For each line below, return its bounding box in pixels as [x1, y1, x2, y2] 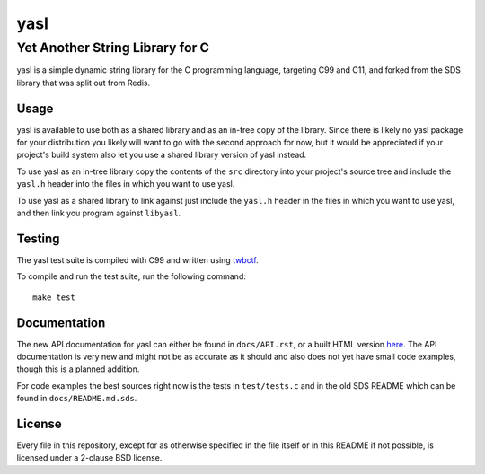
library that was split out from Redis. [16, 77, 151, 88]
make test [32, 292, 75, 303]
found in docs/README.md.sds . [16, 393, 137, 404]
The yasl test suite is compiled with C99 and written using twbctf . [16, 254, 260, 265]
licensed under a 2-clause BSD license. [16, 452, 163, 463]
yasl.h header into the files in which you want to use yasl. [16, 179, 235, 189]
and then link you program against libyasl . [16, 207, 181, 219]
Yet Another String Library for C [16, 39, 210, 56]
